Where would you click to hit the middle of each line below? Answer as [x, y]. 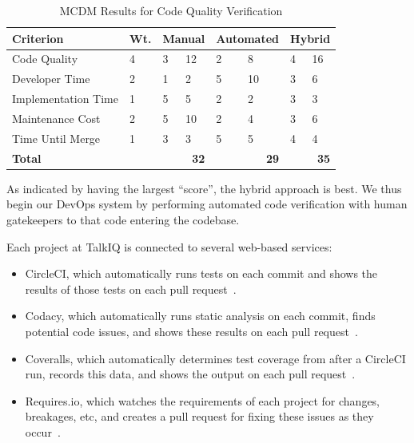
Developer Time [51, 79]
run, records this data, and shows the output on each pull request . [190, 374]
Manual [184, 38]
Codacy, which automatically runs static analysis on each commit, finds [200, 316]
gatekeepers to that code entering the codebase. [123, 219]
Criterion [38, 38]
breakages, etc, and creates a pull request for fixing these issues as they [199, 416]
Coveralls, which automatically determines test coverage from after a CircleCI [215, 358]
